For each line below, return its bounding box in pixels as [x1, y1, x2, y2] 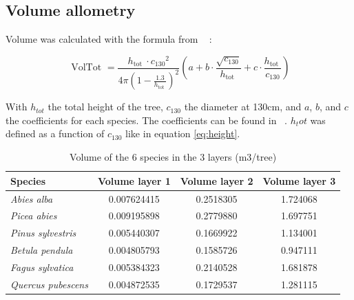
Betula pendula [10, 243, 73, 257]
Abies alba [10, 191, 53, 206]
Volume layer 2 [180, 173, 253, 188]
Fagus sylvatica [10, 259, 74, 274]
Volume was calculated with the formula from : [6, 32, 212, 46]
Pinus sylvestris [10, 226, 76, 240]
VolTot [71, 63, 102, 73]
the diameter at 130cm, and [184, 99, 302, 114]
